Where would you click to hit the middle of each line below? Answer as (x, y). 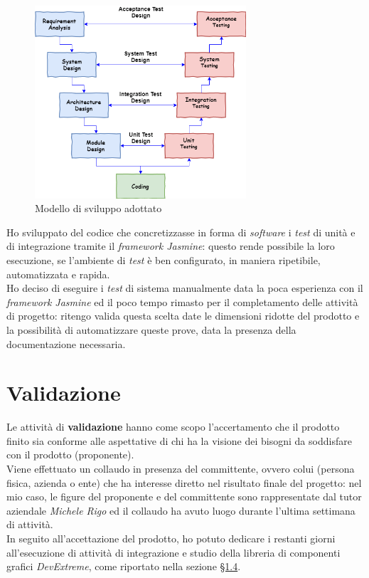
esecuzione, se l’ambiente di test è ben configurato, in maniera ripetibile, (164, 260)
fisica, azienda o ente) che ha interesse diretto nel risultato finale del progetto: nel (184, 482)
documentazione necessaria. (66, 343)
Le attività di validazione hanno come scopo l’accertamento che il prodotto (173, 427)
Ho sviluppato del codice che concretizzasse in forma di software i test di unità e (181, 232)
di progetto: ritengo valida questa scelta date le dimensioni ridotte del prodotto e (183, 316)
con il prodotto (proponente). (70, 454)
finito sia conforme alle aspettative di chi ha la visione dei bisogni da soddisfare (179, 440)
